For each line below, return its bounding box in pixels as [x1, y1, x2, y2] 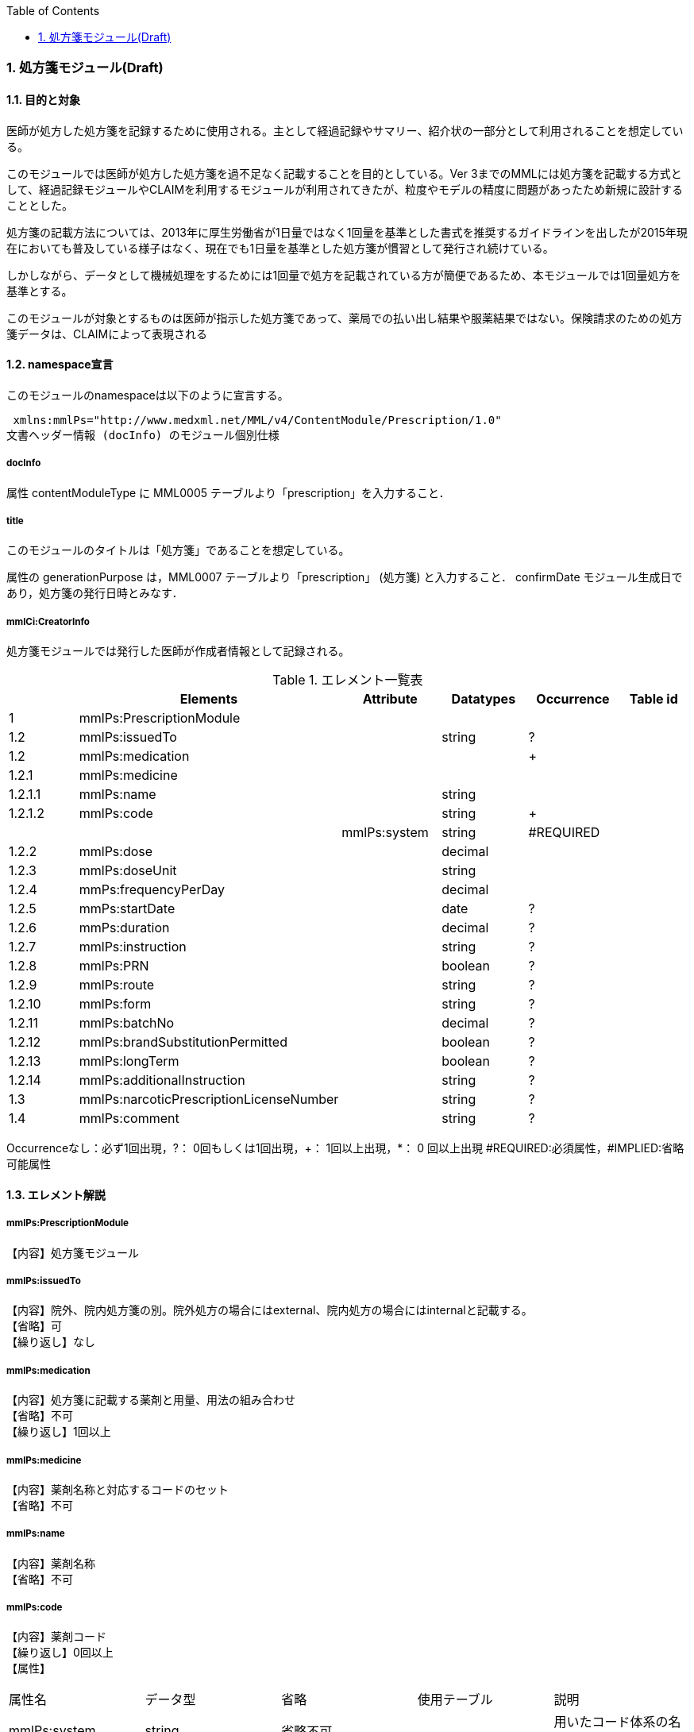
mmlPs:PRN [79, 958, 149, 974]
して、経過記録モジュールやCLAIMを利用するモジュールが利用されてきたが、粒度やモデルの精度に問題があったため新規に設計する [6, 182, 684, 196]
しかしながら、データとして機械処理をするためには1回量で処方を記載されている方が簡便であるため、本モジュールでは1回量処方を [6, 268, 681, 282]
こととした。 [6, 198, 73, 212]
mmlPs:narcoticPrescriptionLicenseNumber [79, 1091, 339, 1108]
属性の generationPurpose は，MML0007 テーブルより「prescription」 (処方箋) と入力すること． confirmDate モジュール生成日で [6, 570, 683, 584]
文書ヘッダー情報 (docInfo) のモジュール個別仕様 [6, 428, 280, 442]
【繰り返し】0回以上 [6, 1645, 114, 1660]
